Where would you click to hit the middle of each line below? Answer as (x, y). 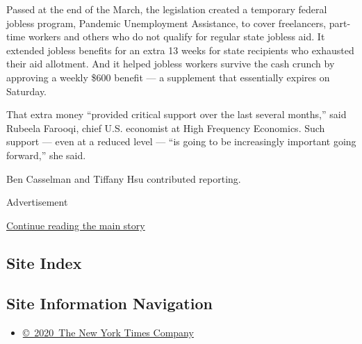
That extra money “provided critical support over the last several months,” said (176, 114)
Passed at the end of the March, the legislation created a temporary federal (167, 9)
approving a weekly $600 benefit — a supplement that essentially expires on (168, 77)
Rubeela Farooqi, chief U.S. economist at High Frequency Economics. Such (166, 128)
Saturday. (27, 91)
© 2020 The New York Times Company (108, 333)
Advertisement (37, 202)
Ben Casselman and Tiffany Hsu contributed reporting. (124, 178)
